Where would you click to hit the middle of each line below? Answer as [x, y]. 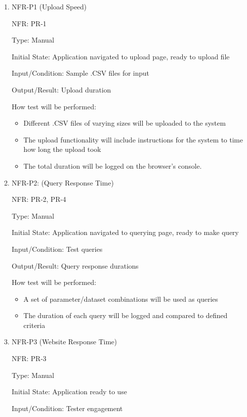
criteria [34, 325]
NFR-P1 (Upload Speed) [49, 6]
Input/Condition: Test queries [57, 249]
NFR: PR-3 [29, 358]
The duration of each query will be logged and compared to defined [125, 315]
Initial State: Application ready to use [69, 392]
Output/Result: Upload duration [61, 89]
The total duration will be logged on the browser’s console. [113, 165]
